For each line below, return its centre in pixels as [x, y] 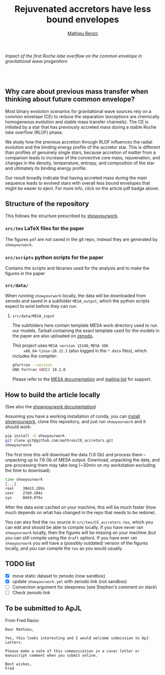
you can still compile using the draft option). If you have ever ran [71, 538]
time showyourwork [24, 479]
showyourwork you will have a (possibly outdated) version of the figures [77, 543]
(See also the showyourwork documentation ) [51, 407]
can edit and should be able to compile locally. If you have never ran [74, 528]
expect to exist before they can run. [41, 306]
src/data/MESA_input [33, 316]
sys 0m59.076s [24, 498]
